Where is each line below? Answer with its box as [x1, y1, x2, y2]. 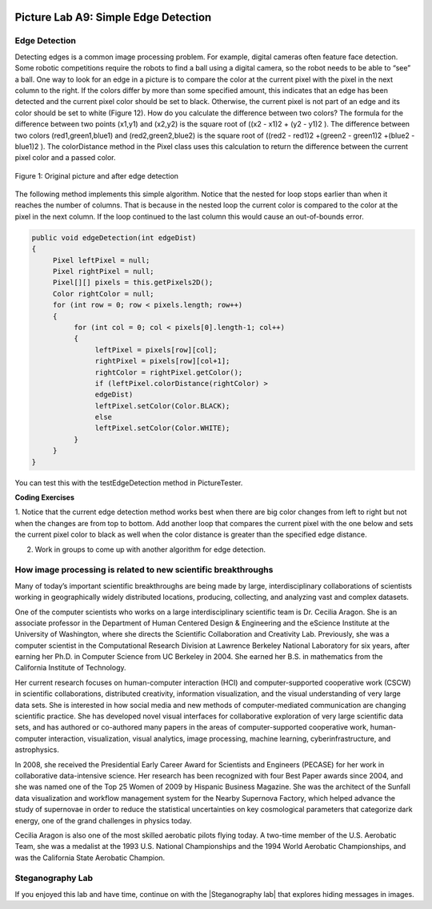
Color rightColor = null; [52, 289, 155, 298]
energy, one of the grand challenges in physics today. [14, 815, 192, 825]
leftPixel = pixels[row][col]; [94, 345, 218, 354]
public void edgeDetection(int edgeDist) [31, 233, 197, 242]
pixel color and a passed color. [14, 153, 116, 163]
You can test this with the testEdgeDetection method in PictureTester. [14, 477, 243, 488]
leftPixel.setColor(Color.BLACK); [94, 401, 230, 410]
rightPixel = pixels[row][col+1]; [94, 356, 230, 366]
